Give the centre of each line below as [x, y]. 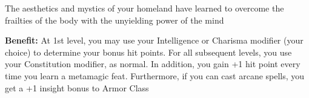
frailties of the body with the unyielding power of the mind [115, 20]
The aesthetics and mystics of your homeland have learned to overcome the [145, 8]
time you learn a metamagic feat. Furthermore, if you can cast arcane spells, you [155, 75]
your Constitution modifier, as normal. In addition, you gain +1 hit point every [153, 64]
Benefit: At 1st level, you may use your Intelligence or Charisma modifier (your [154, 40]
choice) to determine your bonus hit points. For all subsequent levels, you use [148, 52]
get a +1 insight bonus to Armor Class [77, 87]
